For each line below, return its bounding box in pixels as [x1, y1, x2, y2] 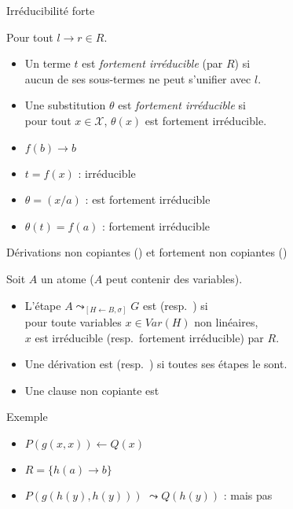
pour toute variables [24, 314, 122, 330]
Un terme [24, 55, 71, 72]
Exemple [6, 408, 48, 425]
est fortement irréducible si [118, 97, 246, 113]
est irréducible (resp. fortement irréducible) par [35, 329, 264, 345]
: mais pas [223, 487, 273, 503]
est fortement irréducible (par [82, 55, 223, 72]
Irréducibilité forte [6, 2, 95, 18]
